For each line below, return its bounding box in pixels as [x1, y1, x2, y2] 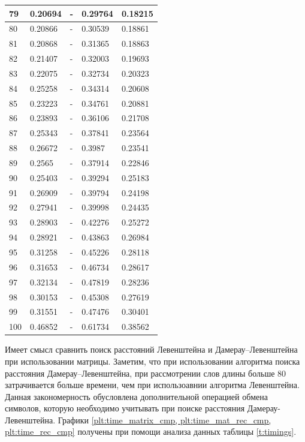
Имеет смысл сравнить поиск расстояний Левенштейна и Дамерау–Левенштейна [5, 343, 298, 356]
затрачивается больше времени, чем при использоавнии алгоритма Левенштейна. [5, 378, 300, 391]
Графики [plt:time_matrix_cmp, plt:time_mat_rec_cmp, [58, 413, 271, 426]
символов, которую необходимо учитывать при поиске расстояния [5, 402, 245, 414]
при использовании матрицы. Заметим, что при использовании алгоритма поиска [5, 354, 300, 367]
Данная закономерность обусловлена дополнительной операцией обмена [5, 390, 268, 402]
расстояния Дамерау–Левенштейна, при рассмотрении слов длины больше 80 [5, 366, 286, 379]
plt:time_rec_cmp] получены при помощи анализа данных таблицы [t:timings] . [5, 425, 297, 438]
